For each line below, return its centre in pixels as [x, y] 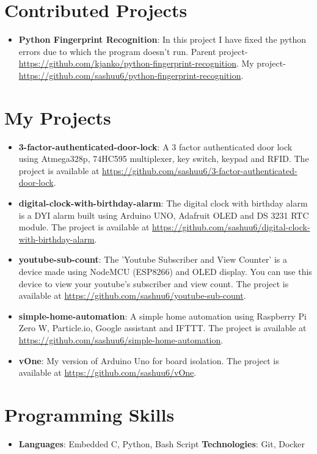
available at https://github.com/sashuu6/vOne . [107, 372]
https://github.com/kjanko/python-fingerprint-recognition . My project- [152, 63]
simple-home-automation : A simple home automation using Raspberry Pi [162, 316]
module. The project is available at [84, 227]
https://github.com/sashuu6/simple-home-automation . [121, 339]
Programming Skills [89, 414]
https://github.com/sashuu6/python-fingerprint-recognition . [131, 75]
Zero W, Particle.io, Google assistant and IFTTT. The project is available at [162, 328]
